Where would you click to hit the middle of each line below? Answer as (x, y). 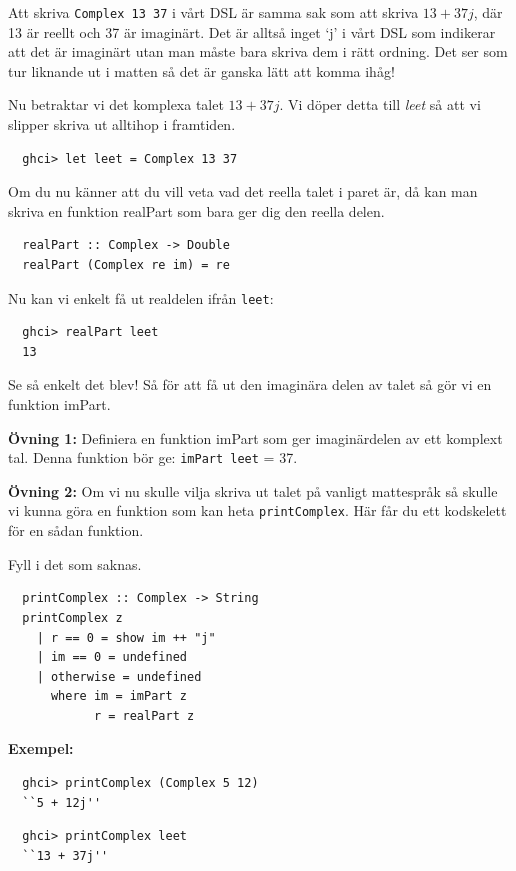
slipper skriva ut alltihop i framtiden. (122, 124)
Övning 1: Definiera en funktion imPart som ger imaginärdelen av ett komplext (255, 437)
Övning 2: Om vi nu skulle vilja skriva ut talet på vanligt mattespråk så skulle (253, 490)
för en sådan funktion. (76, 530)
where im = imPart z (118, 696)
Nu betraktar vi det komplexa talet (116, 104)
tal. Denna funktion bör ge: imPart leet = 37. (153, 457)
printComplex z (72, 617)
